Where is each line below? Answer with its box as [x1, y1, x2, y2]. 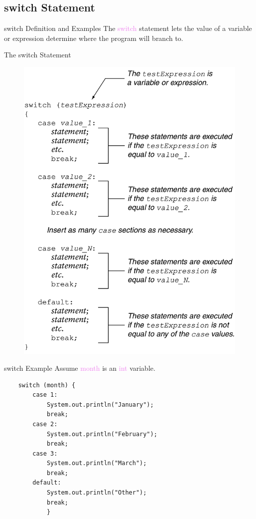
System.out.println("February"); [46, 430, 157, 438]
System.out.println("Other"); [46, 489, 147, 497]
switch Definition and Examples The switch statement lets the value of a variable [4, 23, 252, 33]
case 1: [32, 391, 58, 399]
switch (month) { [18, 381, 76, 389]
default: [32, 479, 61, 487]
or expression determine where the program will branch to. [4, 32, 183, 43]
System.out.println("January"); [46, 401, 154, 408]
